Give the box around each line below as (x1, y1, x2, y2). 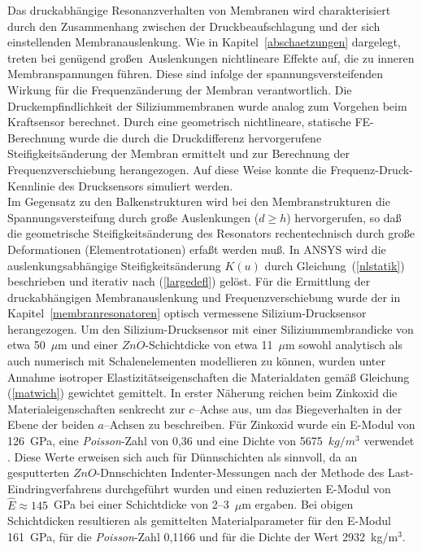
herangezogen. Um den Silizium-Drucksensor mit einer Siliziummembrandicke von (7, 320, 414, 337)
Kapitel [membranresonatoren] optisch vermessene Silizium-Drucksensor (7, 304, 367, 321)
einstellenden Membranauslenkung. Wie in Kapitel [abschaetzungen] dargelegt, (7, 33, 401, 50)
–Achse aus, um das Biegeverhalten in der (194, 400, 402, 417)
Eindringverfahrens (7, 479, 102, 496)
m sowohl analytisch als (285, 336, 403, 353)
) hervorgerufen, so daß (286, 208, 402, 225)
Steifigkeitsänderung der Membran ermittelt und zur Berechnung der (7, 145, 350, 162)
